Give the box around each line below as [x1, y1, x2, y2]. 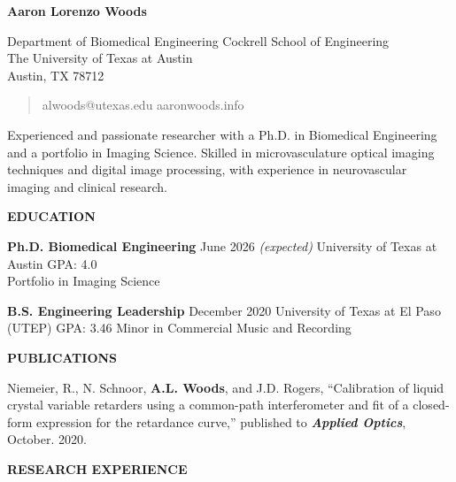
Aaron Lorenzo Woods [7, 2, 147, 19]
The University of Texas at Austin [7, 49, 193, 67]
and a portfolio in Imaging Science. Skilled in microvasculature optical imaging [7, 142, 435, 161]
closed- [413, 395, 450, 414]
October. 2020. [7, 430, 87, 448]
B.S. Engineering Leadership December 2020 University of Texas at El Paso [7, 301, 441, 319]
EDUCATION [7, 207, 96, 226]
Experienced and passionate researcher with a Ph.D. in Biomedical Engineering [7, 125, 437, 143]
